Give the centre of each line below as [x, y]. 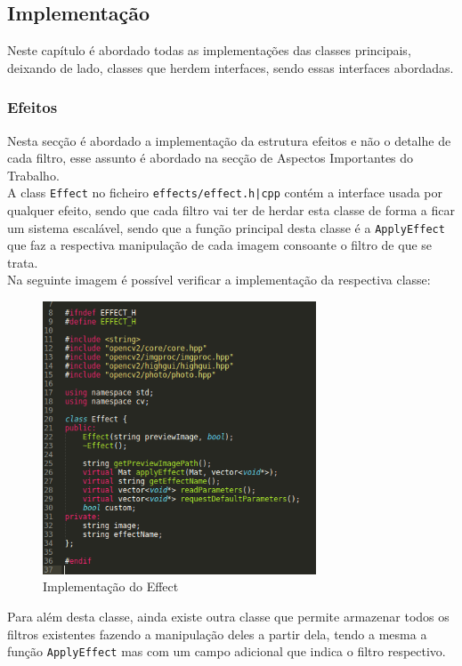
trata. [23, 262]
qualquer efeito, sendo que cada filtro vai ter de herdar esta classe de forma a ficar [231, 210]
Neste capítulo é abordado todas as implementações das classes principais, [209, 50]
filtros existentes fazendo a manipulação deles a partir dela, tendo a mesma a [217, 634]
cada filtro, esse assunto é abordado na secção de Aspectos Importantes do [211, 158]
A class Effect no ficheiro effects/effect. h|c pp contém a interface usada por [225, 193]
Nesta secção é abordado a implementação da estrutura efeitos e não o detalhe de [229, 140]
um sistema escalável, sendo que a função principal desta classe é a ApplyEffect [226, 227]
